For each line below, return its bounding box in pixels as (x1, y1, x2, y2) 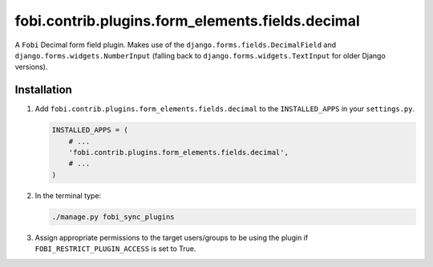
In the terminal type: (34, 190, 102, 200)
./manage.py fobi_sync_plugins (51, 212, 176, 221)
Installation (14, 83, 72, 97)
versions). (14, 62, 48, 72)
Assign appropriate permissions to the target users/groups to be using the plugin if (34, 233, 309, 242)
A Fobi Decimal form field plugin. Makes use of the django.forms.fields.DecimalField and (14, 40, 337, 50)
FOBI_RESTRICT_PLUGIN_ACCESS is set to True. (34, 244, 196, 253)
